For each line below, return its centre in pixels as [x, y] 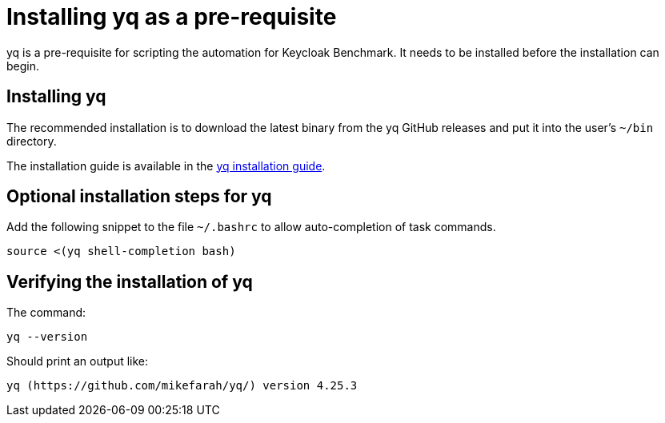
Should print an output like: [78, 361]
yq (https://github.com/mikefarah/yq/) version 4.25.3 [182, 386]
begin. [23, 66]
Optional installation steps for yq [139, 197]
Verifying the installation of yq [130, 281]
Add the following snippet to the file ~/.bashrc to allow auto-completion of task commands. [251, 227]
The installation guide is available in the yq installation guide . [166, 166]
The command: [46, 313]
